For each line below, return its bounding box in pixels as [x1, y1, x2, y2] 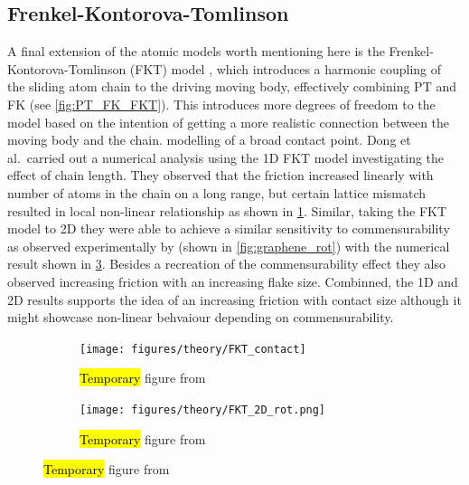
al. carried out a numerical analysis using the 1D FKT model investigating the [7, 147, 445, 166]
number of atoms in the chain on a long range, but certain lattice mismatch [7, 183, 427, 202]
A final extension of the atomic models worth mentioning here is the [7, 42, 385, 61]
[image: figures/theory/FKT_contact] [80, 342, 306, 356]
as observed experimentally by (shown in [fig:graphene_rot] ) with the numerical [7, 236, 450, 255]
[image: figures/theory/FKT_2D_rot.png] [80, 403, 326, 416]
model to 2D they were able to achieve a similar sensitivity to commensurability [7, 219, 450, 238]
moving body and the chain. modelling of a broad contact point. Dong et [7, 130, 411, 149]
